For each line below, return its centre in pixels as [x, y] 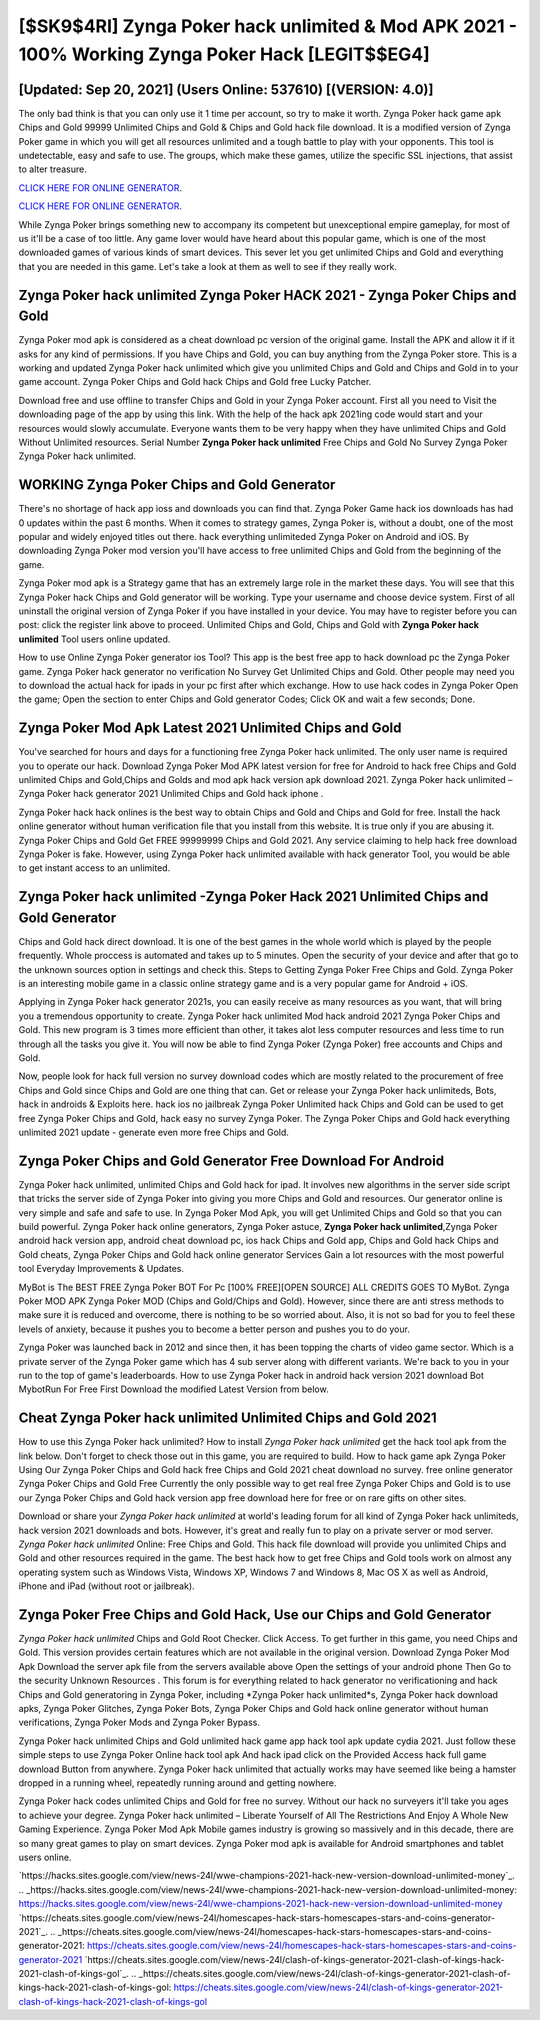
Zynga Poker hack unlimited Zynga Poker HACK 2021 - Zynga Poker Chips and [267, 295]
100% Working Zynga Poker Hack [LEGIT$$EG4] [224, 54]
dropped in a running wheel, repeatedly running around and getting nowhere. [177, 1782]
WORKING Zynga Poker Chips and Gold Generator [177, 485]
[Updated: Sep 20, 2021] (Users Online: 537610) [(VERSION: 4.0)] [226, 89]
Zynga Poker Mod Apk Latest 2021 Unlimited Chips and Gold [210, 728]
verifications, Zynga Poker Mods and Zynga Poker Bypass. [139, 1722]
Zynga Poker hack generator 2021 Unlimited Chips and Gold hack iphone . [171, 794]
